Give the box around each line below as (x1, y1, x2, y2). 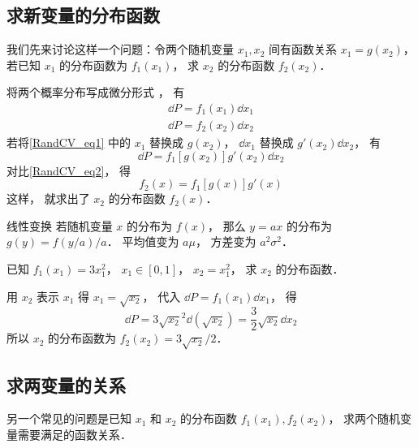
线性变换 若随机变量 (6, 217, 113, 234)
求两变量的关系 (6, 372, 126, 397)
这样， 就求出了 (6, 190, 90, 207)
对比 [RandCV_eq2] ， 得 (6, 162, 131, 179)
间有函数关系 (268, 41, 337, 58)
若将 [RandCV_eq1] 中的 (6, 134, 131, 151)
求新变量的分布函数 (6, 2, 160, 28)
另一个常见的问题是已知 (6, 410, 131, 427)
